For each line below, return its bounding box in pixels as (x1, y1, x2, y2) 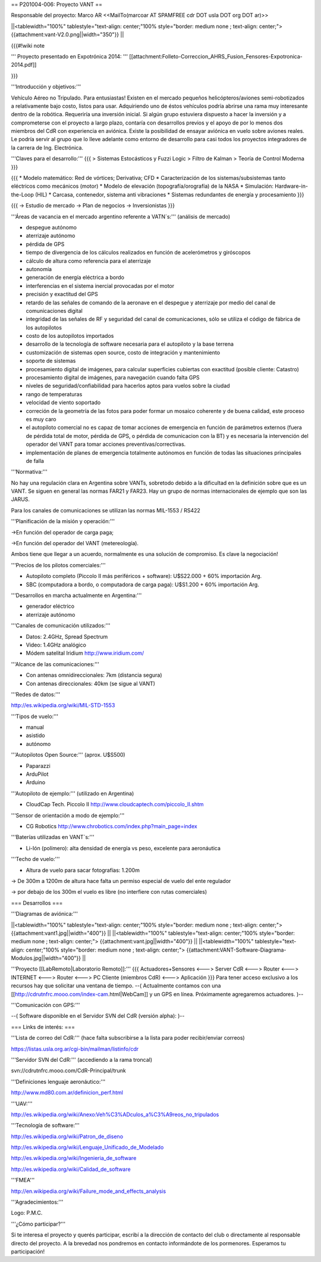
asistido (26, 732, 45, 739)
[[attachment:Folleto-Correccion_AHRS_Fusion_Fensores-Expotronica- (128, 52, 303, 60)
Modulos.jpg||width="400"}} (11, 955, 81, 962)
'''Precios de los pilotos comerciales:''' (11, 561, 106, 568)
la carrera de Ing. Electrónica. (11, 144, 83, 151)
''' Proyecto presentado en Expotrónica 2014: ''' (11, 52, 128, 60)
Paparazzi (26, 762, 51, 769)
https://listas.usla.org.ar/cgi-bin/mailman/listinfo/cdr (11, 1045, 139, 1052)
